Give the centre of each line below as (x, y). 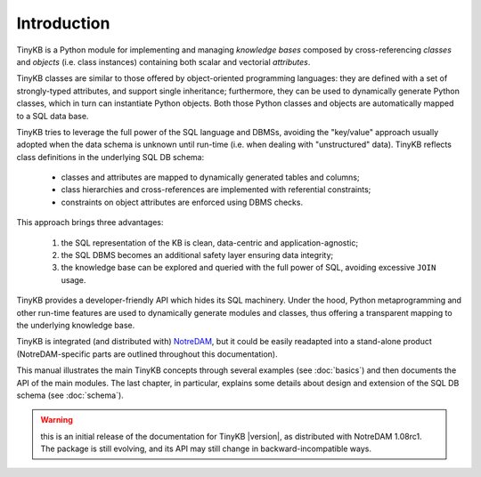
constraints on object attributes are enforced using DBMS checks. (182, 202)
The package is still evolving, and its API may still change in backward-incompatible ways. (206, 449)
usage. (73, 279)
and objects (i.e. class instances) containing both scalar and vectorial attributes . (163, 61)
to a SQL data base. (53, 116)
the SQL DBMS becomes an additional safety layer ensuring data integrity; (197, 255)
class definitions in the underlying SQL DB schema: (110, 157)
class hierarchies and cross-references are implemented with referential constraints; (216, 190)
